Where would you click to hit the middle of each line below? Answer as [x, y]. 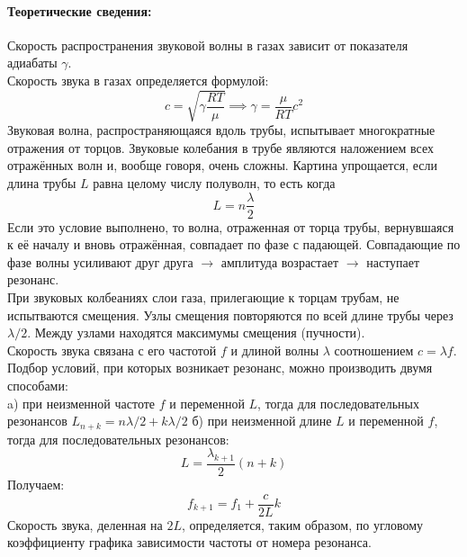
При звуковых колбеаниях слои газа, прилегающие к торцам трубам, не [203, 296]
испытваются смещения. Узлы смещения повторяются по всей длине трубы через [230, 314]
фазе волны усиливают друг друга [100, 261]
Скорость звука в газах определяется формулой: [138, 80]
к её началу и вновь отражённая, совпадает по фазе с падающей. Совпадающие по [234, 244]
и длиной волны [275, 350]
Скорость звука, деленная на [85, 524]
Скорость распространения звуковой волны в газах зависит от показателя [208, 45]
